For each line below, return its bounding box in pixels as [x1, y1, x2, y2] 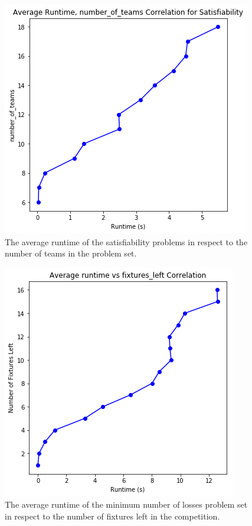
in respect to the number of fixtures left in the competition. [5, 509, 220, 522]
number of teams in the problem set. [5, 247, 137, 259]
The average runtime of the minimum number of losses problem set [5, 498, 248, 511]
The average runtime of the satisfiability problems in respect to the [5, 235, 248, 248]
